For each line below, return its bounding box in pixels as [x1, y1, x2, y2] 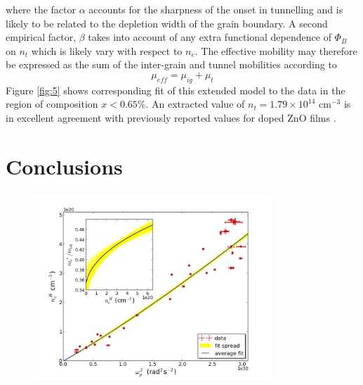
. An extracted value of [145, 96, 245, 111]
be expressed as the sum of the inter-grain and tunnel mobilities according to [6, 57, 337, 72]
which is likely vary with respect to [31, 43, 183, 58]
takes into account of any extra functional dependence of [88, 30, 331, 44]
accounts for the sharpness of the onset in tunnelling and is [88, 2, 343, 16]
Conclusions [6, 151, 123, 180]
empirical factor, [6, 30, 77, 44]
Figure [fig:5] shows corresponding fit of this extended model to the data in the [6, 82, 345, 97]
